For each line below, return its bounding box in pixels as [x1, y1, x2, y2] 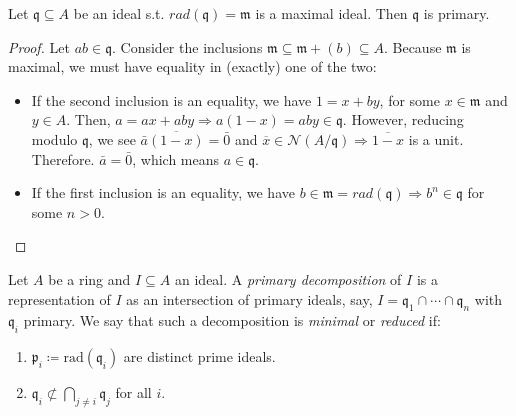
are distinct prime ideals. [123, 346, 276, 367]
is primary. [423, 3, 490, 23]
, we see [88, 128, 136, 149]
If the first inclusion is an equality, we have [31, 182, 295, 203]
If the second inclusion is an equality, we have [31, 89, 312, 110]
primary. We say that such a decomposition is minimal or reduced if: [23, 310, 441, 331]
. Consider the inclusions [112, 36, 263, 57]
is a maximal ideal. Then [255, 3, 408, 23]
